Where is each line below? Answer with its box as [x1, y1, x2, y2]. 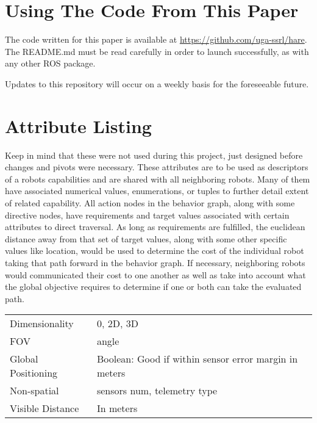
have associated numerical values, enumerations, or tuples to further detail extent [5, 184, 309, 197]
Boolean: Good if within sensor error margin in [96, 352, 298, 366]
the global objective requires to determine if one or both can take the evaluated [5, 280, 302, 293]
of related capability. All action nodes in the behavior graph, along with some [5, 197, 295, 209]
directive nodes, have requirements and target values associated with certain [5, 208, 290, 221]
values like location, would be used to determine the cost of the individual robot [5, 244, 304, 257]
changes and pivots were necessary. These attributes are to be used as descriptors [5, 161, 308, 173]
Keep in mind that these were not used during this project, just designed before [5, 148, 303, 161]
